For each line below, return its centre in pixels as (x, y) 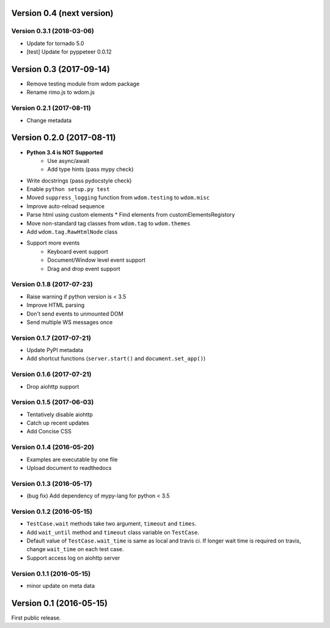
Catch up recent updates (58, 423)
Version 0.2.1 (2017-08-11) (51, 108)
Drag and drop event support (84, 269)
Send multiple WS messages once (70, 322)
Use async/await (68, 161)
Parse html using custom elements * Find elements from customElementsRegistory (131, 215)
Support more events (53, 243)
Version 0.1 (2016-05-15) (60, 603)
